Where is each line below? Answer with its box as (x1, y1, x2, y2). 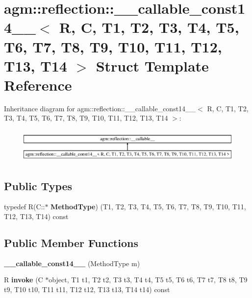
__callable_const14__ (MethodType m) (4, 258, 140, 268)
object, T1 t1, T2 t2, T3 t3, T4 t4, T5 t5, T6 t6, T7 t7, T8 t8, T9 (49, 274, 248, 285)
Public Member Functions (4, 235, 138, 250)
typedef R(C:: (4, 201, 45, 212)
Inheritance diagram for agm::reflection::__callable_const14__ (4, 103, 196, 113)
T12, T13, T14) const (4, 211, 69, 221)
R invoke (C (4, 274, 43, 285)
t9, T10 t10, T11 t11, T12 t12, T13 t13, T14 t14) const (4, 284, 170, 294)
